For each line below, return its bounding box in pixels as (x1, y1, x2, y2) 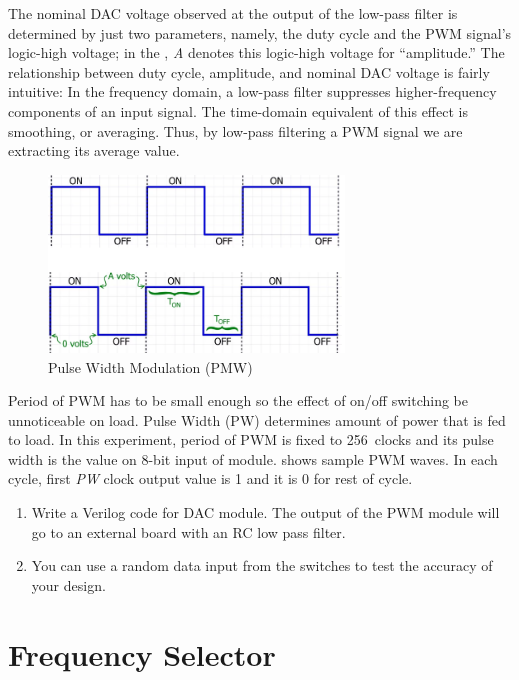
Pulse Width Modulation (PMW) (48, 356, 253, 377)
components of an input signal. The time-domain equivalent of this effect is (8, 100, 468, 121)
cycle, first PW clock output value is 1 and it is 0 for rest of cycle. (8, 468, 413, 489)
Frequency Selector (8, 633, 276, 674)
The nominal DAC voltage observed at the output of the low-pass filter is (8, 3, 458, 23)
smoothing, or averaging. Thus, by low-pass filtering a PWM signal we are (8, 120, 463, 141)
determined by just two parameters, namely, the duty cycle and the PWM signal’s (8, 22, 512, 43)
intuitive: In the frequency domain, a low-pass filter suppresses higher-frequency (8, 81, 497, 102)
